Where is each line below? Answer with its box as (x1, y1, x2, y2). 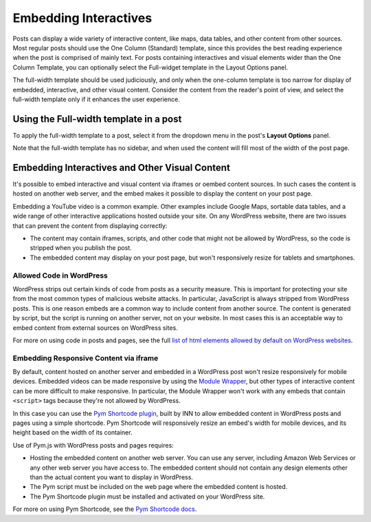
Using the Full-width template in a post (12, 113, 182, 125)
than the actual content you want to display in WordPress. (30, 472, 194, 481)
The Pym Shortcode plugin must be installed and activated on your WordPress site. (30, 492, 265, 501)
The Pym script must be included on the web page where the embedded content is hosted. (30, 483, 288, 491)
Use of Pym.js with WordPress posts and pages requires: (12, 441, 175, 449)
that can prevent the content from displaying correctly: (12, 221, 168, 230)
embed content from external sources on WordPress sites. (12, 324, 178, 332)
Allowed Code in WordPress (12, 271, 108, 280)
